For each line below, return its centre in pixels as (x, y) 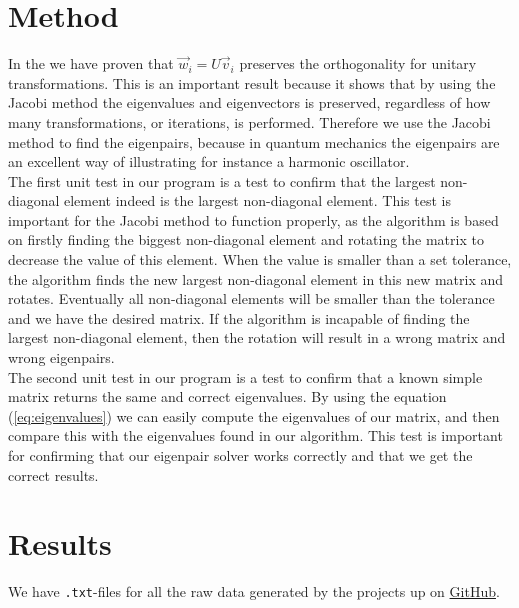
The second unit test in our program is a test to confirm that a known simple (245, 376)
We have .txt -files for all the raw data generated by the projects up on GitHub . (254, 591)
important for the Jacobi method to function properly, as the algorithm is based (253, 219)
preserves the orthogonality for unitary (358, 63)
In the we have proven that (91, 63)
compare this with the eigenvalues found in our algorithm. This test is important (255, 435)
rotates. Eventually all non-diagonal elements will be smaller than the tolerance (251, 298)
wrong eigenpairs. (61, 357)
